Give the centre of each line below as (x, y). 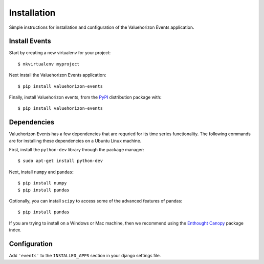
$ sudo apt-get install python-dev (60, 161)
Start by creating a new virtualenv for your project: (60, 53)
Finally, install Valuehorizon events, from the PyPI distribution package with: (85, 97)
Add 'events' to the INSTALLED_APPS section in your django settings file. (85, 256)
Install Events (30, 41)
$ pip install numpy (42, 183)
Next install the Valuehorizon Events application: (57, 75)
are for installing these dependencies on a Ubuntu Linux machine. (75, 141)
